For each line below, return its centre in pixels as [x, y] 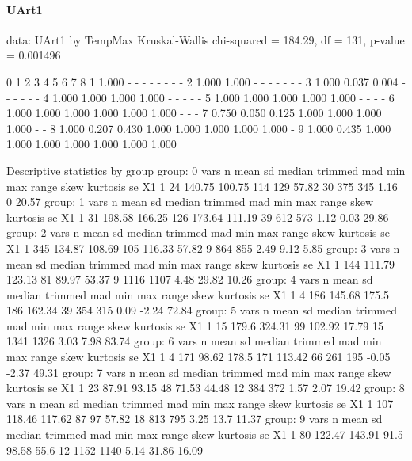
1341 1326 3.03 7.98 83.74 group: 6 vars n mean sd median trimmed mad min [194, 341]
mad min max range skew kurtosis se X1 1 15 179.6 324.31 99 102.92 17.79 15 [195, 325]
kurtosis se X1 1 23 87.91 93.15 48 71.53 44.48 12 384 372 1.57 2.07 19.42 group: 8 [206, 388]
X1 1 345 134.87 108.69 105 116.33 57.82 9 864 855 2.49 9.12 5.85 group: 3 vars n [203, 248]
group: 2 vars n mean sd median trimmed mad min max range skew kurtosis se [198, 232]
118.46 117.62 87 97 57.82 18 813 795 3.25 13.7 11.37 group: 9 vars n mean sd [195, 419]
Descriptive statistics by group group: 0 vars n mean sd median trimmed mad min [206, 170]
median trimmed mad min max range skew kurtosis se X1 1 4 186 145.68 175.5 [198, 294]
